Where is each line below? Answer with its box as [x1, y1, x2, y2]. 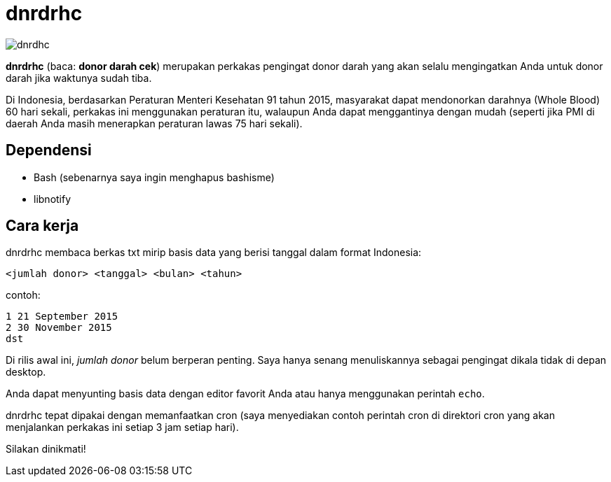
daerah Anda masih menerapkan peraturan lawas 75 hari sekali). [6, 117, 303, 129]
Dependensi [6, 141, 92, 160]
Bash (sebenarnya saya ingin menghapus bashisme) [34, 171, 275, 183]
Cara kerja [6, 217, 79, 235]
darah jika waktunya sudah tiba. [6, 71, 152, 84]
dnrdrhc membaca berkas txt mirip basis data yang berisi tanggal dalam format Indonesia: [6, 246, 422, 259]
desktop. [6, 366, 46, 378]
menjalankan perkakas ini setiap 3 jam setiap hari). [6, 421, 239, 434]
